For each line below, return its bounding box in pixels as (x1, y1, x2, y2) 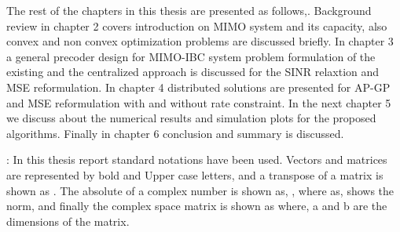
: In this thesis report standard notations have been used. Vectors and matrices (6, 151, 387, 168)
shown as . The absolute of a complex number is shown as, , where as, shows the (6, 182, 394, 198)
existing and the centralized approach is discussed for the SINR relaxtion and (6, 63, 380, 80)
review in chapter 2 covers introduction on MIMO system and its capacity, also (6, 17, 387, 34)
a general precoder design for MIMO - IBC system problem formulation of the (6, 48, 376, 64)
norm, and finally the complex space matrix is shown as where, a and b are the (6, 198, 387, 214)
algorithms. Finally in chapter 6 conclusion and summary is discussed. (6, 125, 344, 141)
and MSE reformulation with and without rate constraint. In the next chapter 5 (6, 94, 391, 111)
